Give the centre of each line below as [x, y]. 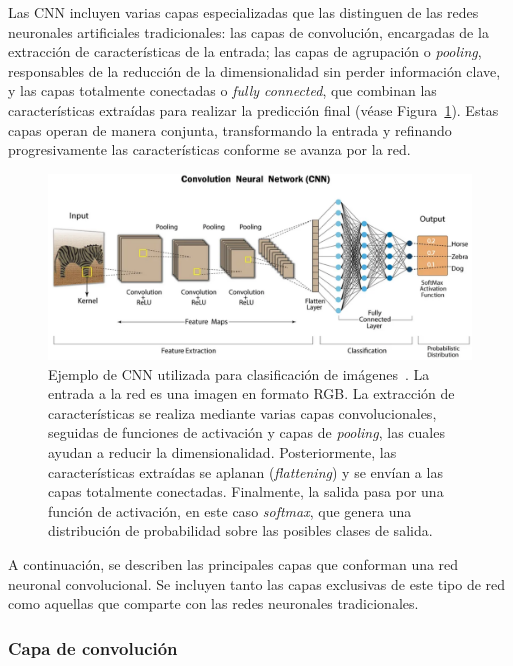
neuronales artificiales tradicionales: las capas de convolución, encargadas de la [248, 31]
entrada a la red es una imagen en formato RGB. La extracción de [251, 393]
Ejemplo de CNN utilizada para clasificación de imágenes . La [239, 373]
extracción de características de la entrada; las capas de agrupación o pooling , [245, 51]
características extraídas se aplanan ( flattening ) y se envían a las [245, 471]
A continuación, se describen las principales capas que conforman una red [233, 564]
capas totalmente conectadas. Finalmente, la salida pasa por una [246, 491]
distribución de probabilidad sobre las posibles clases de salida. [240, 530]
